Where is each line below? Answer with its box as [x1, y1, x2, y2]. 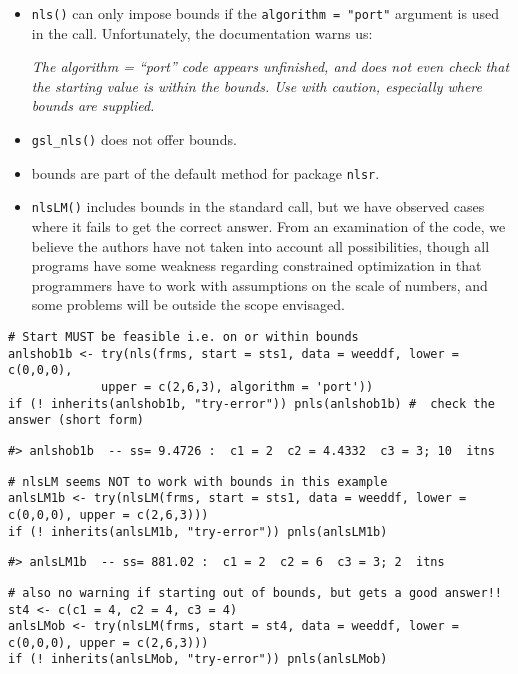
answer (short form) [8, 413, 145, 428]
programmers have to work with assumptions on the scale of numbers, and [31, 274, 488, 295]
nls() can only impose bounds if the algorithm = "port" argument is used [31, 3, 499, 23]
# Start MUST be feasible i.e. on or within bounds [8, 329, 359, 344]
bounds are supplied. [31, 95, 155, 116]
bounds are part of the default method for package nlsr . [31, 162, 380, 183]
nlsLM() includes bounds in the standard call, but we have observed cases [31, 196, 485, 217]
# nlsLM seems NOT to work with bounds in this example [8, 474, 388, 489]
